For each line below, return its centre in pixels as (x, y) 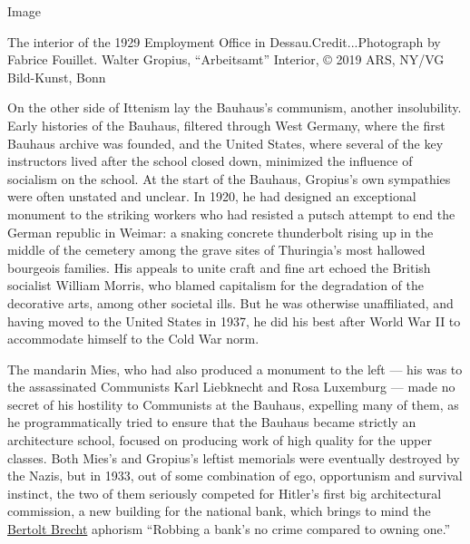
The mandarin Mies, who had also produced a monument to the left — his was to (235, 369)
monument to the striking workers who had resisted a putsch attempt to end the (231, 214)
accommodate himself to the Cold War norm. (133, 339)
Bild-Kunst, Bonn (57, 77)
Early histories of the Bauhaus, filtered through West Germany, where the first (226, 125)
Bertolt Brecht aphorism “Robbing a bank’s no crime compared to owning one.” (229, 529)
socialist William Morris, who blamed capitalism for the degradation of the (215, 285)
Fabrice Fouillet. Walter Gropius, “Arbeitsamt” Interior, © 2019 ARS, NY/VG (226, 59)
